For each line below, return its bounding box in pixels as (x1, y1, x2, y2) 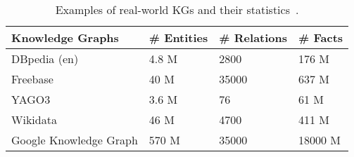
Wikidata (11, 111, 57, 128)
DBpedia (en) (11, 50, 79, 67)
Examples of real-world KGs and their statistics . (55, 1, 299, 18)
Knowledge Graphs (11, 29, 119, 46)
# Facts (298, 29, 343, 46)
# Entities (148, 29, 208, 46)
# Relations (219, 29, 288, 46)
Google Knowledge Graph (11, 132, 138, 148)
